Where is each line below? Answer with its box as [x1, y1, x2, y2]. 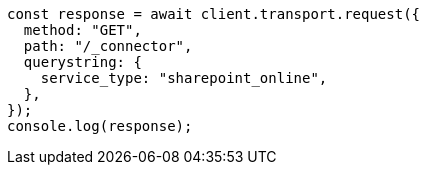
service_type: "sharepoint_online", [40, 70, 328, 86]
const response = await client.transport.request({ [7, 6, 421, 22]
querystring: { [23, 54, 142, 70]
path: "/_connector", [23, 38, 193, 54]
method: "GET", [23, 22, 142, 38]
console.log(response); [7, 118, 193, 134]
